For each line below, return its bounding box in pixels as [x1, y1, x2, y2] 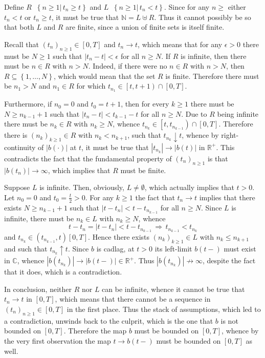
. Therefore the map [63, 325, 127, 336]
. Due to [181, 108, 207, 119]
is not [220, 315, 238, 326]
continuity [4, 141, 36, 152]
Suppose [4, 182, 30, 193]
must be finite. [120, 164, 166, 175]
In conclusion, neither [4, 283, 72, 294]
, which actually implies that [144, 182, 234, 193]
